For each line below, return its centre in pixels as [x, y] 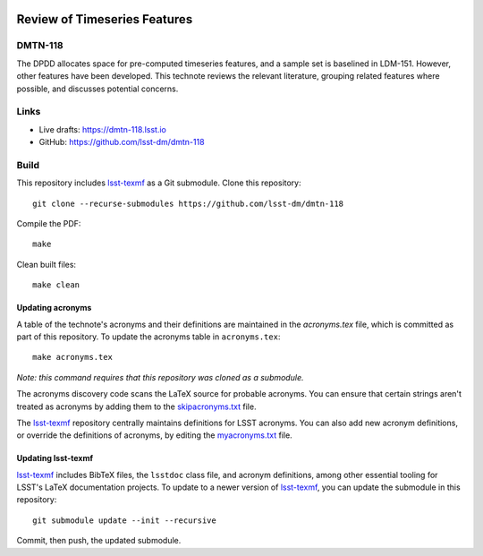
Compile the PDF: [49, 223]
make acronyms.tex [73, 357]
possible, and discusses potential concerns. [97, 89]
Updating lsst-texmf [55, 458]
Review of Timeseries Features [105, 19]
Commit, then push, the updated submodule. [99, 541]
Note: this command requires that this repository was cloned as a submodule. [160, 377]
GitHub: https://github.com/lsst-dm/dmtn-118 [122, 142]
